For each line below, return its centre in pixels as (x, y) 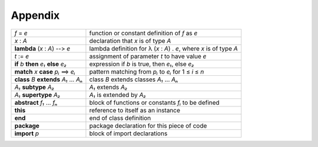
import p (27, 133)
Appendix (35, 15)
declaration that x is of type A (130, 41)
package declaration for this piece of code (148, 125)
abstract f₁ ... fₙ (36, 102)
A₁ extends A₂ (108, 87)
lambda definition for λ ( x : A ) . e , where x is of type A (163, 48)
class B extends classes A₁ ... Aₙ (134, 79)
